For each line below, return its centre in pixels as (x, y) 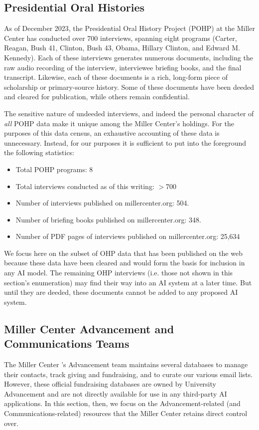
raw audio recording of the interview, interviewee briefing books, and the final (123, 67)
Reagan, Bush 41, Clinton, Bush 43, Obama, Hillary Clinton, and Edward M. (122, 48)
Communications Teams (67, 343)
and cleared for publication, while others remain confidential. (97, 97)
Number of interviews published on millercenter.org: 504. (102, 203)
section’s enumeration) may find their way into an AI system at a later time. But (128, 282)
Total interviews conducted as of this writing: (85, 186)
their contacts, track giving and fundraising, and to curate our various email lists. (129, 374)
